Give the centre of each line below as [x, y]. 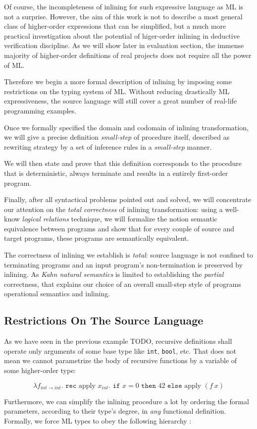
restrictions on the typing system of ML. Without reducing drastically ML [117, 91]
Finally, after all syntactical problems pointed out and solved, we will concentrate [128, 199]
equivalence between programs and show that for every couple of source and [119, 228]
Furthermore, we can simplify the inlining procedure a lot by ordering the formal [127, 401]
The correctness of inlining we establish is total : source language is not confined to [129, 255]
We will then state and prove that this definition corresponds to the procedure [123, 163]
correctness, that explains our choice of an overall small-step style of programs [123, 284]
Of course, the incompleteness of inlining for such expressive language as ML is [124, 6]
